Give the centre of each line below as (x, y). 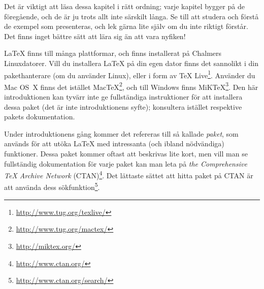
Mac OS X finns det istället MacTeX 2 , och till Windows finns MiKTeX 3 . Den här (131, 86)
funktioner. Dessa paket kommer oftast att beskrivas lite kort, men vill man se (126, 154)
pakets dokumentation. (40, 117)
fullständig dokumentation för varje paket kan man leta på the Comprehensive (126, 163)
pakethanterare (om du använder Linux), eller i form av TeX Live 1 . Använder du (130, 74)
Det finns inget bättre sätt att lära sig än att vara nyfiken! (95, 36)
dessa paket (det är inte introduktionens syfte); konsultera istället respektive (123, 106)
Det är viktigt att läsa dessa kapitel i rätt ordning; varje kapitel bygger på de (124, 6)
